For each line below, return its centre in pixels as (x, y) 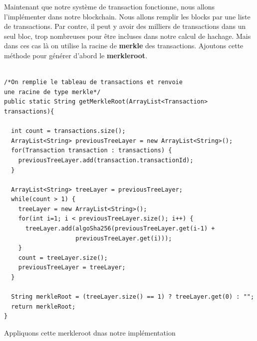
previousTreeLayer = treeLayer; (72, 268)
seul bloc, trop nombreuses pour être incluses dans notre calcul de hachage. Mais (128, 36)
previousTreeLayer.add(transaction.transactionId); (106, 160)
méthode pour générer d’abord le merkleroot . (76, 55)
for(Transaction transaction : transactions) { (92, 151)
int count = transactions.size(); (68, 131)
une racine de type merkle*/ (52, 92)
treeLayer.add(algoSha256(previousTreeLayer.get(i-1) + (120, 229)
